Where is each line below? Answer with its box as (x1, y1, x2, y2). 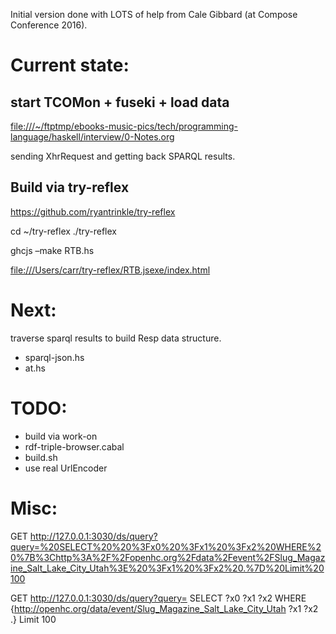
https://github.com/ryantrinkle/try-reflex (10, 205, 176, 218)
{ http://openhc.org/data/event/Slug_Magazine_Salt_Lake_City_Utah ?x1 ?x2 (10, 602, 319, 614)
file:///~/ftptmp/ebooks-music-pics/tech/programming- (10, 120, 238, 132)
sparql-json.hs (24, 351, 85, 363)
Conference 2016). (10, 19, 88, 31)
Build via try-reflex (10, 179, 130, 196)
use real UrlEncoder (24, 462, 108, 474)
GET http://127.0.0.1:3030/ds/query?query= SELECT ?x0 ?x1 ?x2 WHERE (10, 592, 307, 604)
